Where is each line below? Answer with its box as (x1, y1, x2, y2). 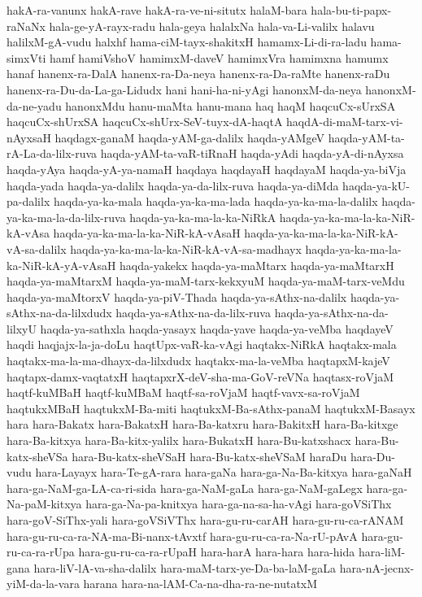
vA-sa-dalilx (7, 240, 67, 257)
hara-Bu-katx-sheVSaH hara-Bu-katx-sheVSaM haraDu (72, 447, 347, 464)
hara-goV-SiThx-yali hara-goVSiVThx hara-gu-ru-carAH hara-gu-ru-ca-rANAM (7, 512, 404, 528)
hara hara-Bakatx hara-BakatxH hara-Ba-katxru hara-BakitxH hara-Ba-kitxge (7, 416, 398, 433)
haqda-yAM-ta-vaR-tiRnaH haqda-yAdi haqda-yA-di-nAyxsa (100, 145, 404, 162)
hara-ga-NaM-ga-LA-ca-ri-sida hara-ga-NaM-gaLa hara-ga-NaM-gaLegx (7, 479, 363, 496)
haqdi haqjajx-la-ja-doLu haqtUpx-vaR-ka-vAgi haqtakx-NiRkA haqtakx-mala (7, 336, 397, 353)
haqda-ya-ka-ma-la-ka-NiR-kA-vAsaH (53, 224, 241, 242)
